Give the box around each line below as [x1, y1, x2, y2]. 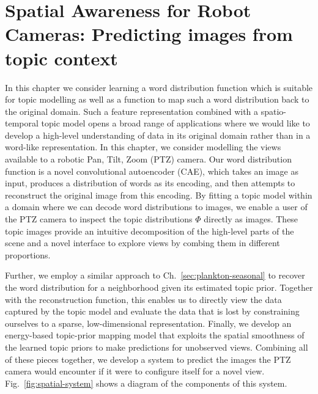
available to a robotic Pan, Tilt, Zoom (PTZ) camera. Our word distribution [5, 153, 292, 166]
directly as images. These [204, 213, 298, 225]
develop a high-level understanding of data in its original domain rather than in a [5, 128, 311, 141]
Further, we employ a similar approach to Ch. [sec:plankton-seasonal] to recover [5, 269, 305, 282]
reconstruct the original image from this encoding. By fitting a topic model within [5, 188, 312, 201]
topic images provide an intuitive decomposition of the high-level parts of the [5, 224, 294, 237]
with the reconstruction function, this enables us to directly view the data [5, 293, 282, 305]
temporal [5, 117, 39, 130]
